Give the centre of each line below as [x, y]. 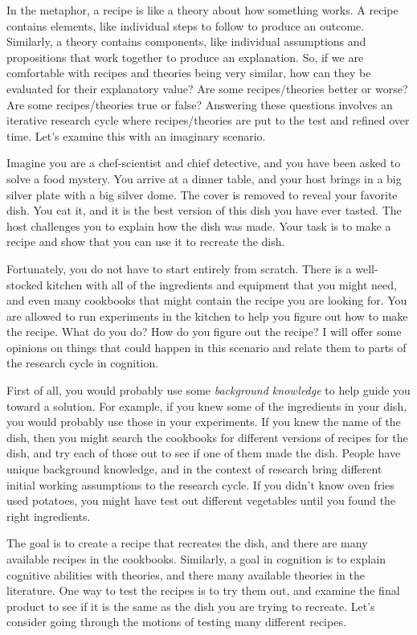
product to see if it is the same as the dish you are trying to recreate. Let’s [191, 606]
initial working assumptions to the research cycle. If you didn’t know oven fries [200, 484]
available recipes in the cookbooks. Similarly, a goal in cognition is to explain [196, 559]
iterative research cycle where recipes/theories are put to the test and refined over [208, 120]
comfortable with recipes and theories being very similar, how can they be [189, 73]
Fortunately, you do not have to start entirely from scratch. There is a [179, 268]
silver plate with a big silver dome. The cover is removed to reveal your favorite [202, 194]
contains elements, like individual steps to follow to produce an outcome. [186, 25]
